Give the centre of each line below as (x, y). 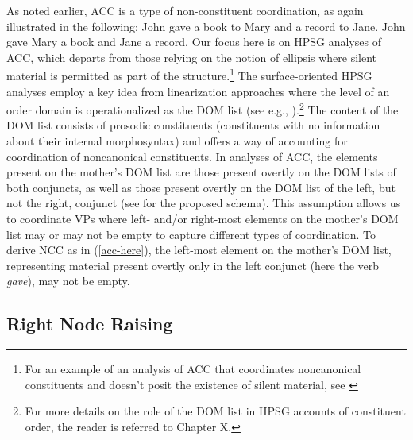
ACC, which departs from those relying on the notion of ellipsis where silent (192, 57)
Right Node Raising (90, 324)
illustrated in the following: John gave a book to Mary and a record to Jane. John (206, 26)
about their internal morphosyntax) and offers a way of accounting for (177, 141)
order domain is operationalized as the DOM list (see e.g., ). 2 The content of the (203, 108)
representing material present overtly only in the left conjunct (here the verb (193, 265)
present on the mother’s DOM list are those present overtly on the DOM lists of (201, 172)
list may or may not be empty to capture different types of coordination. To (191, 234)
